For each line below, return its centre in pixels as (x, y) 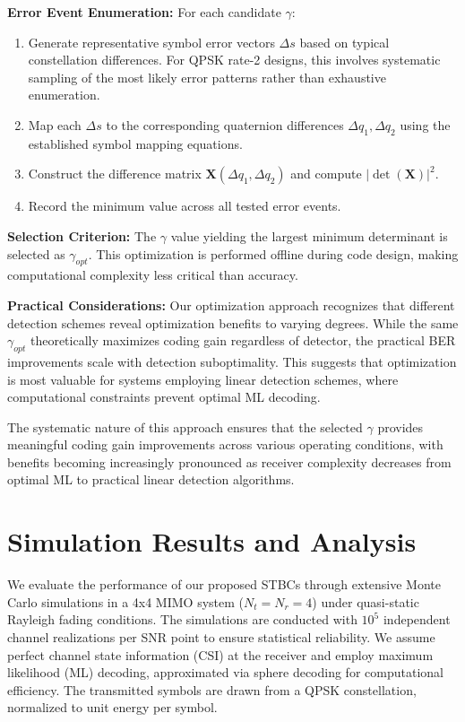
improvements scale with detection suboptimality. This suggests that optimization (232, 361)
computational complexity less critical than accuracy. (153, 275)
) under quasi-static (366, 601)
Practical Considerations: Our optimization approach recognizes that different (231, 304)
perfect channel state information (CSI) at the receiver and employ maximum (220, 654)
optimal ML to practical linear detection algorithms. (151, 479)
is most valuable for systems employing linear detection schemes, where (203, 379)
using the (425, 124)
